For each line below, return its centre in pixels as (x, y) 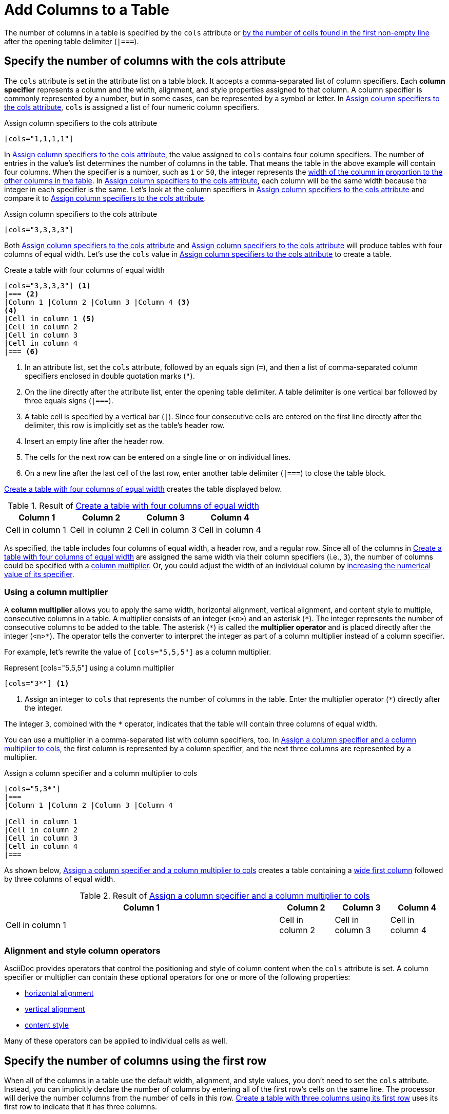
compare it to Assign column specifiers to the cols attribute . (105, 198)
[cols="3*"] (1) (37, 684)
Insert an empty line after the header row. (94, 441)
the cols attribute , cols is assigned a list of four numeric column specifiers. (132, 107)
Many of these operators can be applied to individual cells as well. (116, 1041)
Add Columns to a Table (87, 10)
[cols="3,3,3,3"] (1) (47, 285)
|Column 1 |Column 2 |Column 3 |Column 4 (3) (97, 302)
